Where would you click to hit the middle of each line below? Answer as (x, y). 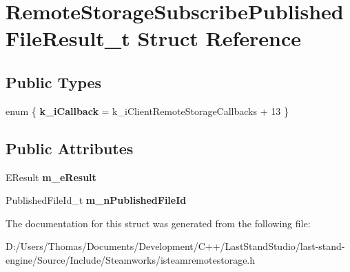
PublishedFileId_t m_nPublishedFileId (96, 200)
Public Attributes (70, 148)
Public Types (54, 82)
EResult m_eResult (51, 177)
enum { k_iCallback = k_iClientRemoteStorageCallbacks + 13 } (147, 111)
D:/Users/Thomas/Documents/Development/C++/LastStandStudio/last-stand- (175, 246)
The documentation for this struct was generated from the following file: (158, 223)
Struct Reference (219, 38)
